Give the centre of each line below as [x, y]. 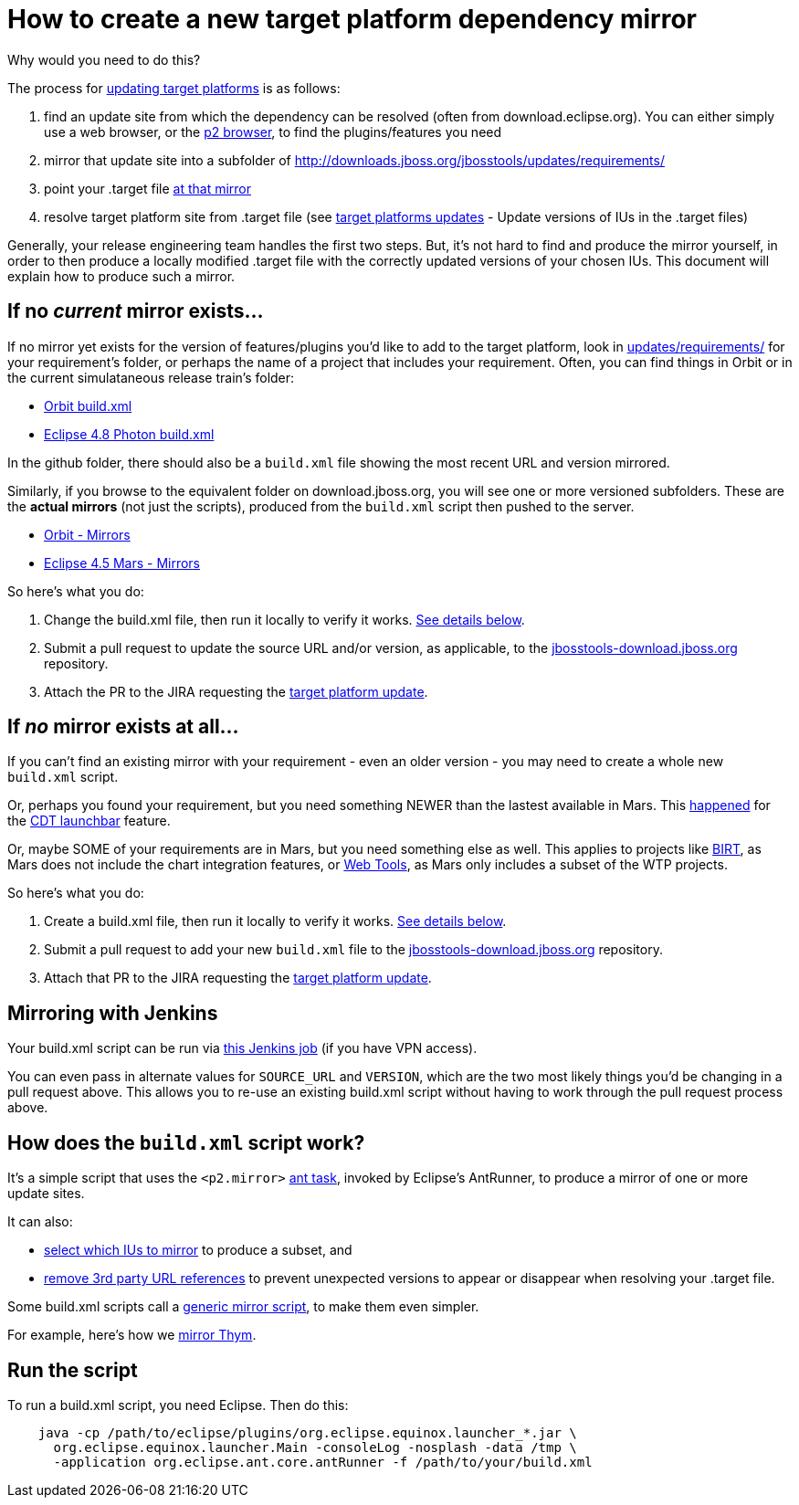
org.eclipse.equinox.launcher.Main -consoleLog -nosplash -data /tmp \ [315, 1447]
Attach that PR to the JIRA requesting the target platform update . [238, 978]
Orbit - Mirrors [87, 534]
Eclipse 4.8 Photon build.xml [129, 434]
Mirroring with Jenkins [113, 1013]
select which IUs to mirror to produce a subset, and [198, 1250]
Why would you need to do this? [104, 59]
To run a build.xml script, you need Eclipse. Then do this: [178, 1405]
